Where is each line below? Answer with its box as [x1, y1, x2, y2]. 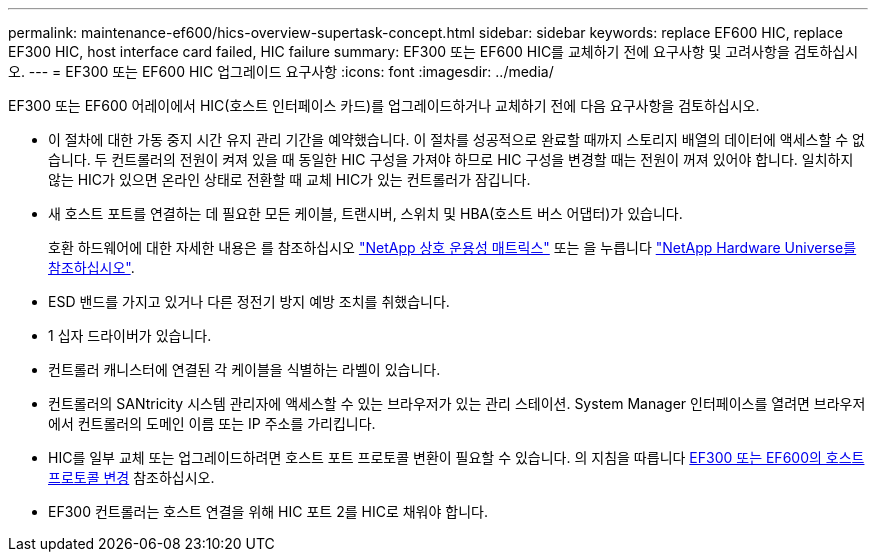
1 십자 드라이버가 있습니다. [48, 327, 212, 344]
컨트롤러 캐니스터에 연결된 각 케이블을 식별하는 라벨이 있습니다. [48, 361, 441, 378]
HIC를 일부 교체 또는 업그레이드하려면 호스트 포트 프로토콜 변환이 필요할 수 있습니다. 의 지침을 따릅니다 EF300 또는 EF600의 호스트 [48, 449, 865, 466]
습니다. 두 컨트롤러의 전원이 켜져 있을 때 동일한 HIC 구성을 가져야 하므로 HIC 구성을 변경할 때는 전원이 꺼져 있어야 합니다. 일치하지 [48, 151, 854, 168]
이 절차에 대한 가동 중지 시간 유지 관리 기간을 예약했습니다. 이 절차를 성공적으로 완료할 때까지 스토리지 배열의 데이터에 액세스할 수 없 [48, 131, 865, 148]
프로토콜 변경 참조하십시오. [48, 469, 215, 486]
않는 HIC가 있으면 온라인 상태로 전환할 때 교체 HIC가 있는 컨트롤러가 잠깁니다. [48, 171, 531, 188]
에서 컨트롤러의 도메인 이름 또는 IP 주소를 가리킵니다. [48, 415, 376, 432]
